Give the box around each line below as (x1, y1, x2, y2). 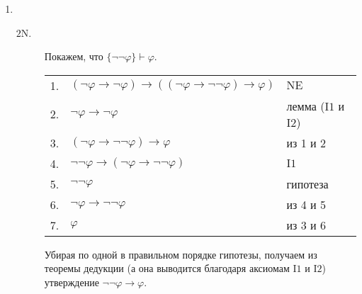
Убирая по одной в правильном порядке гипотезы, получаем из (44, 247, 317, 261)
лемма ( (286, 97, 325, 114)
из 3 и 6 (286, 216, 326, 233)
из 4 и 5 (286, 196, 326, 213)
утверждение (44, 274, 99, 289)
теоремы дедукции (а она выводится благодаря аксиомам (44, 261, 290, 276)
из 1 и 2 (286, 134, 326, 151)
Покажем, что (44, 49, 103, 64)
